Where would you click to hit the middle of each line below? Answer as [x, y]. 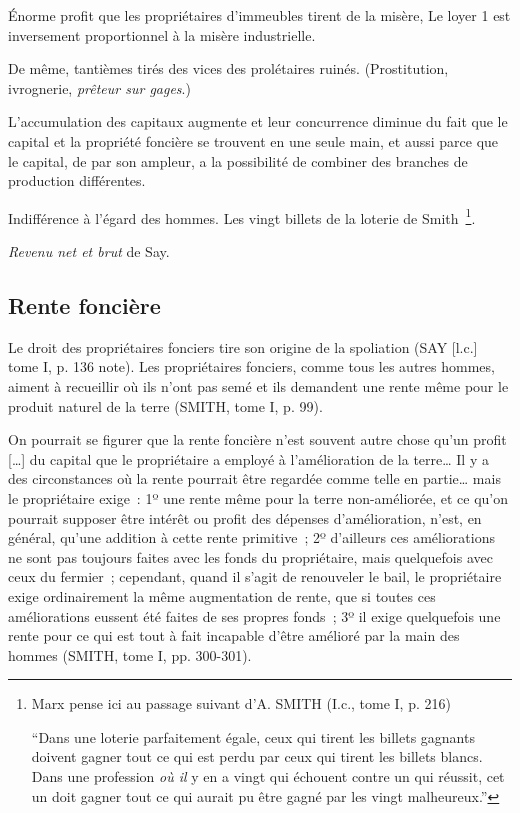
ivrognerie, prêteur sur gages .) [99, 87]
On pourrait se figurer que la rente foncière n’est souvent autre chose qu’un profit [257, 439]
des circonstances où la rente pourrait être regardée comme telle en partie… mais [254, 478]
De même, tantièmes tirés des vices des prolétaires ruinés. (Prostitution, [228, 68]
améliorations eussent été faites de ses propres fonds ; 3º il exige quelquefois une [254, 615]
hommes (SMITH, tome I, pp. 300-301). [130, 654]
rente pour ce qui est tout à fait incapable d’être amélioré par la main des [234, 635]
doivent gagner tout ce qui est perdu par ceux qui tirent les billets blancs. [257, 756]
